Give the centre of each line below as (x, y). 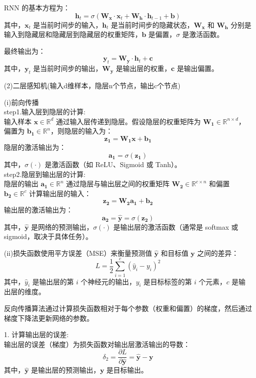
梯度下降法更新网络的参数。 (49, 318)
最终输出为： (25, 51)
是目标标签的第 (168, 281)
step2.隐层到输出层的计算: (45, 174)
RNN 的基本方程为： (37, 7)
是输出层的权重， (144, 68)
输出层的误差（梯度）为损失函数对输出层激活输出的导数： (97, 344)
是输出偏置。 (198, 68)
